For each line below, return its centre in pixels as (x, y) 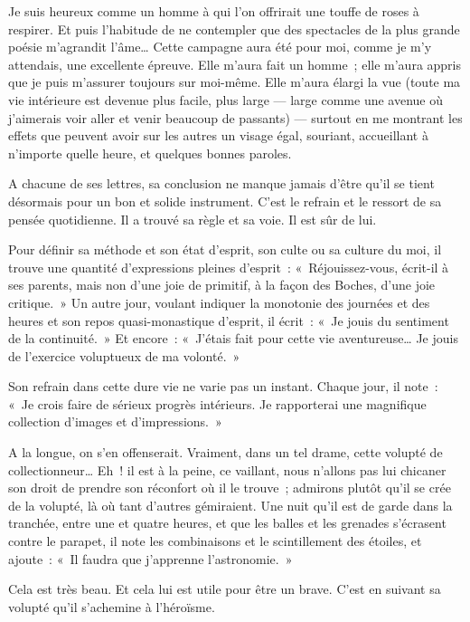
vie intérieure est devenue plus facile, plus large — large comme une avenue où (226, 99)
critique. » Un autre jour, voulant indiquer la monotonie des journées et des (219, 302)
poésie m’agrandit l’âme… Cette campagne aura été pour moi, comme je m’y (220, 47)
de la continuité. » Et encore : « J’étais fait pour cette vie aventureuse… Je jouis (233, 338)
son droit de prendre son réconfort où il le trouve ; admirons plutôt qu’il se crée (230, 488)
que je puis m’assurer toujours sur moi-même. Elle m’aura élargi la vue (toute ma (235, 82)
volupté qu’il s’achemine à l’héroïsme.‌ (112, 606)
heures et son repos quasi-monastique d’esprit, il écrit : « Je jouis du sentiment (229, 320)
